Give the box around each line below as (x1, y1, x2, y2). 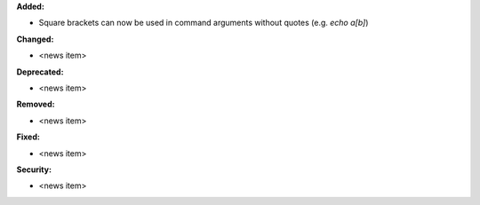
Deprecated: (16, 67, 64, 77)
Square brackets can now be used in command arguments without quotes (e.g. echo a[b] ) (38, 18, 369, 28)
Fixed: (16, 131, 40, 142)
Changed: (16, 34, 54, 44)
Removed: (16, 99, 55, 110)
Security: (16, 164, 52, 175)
